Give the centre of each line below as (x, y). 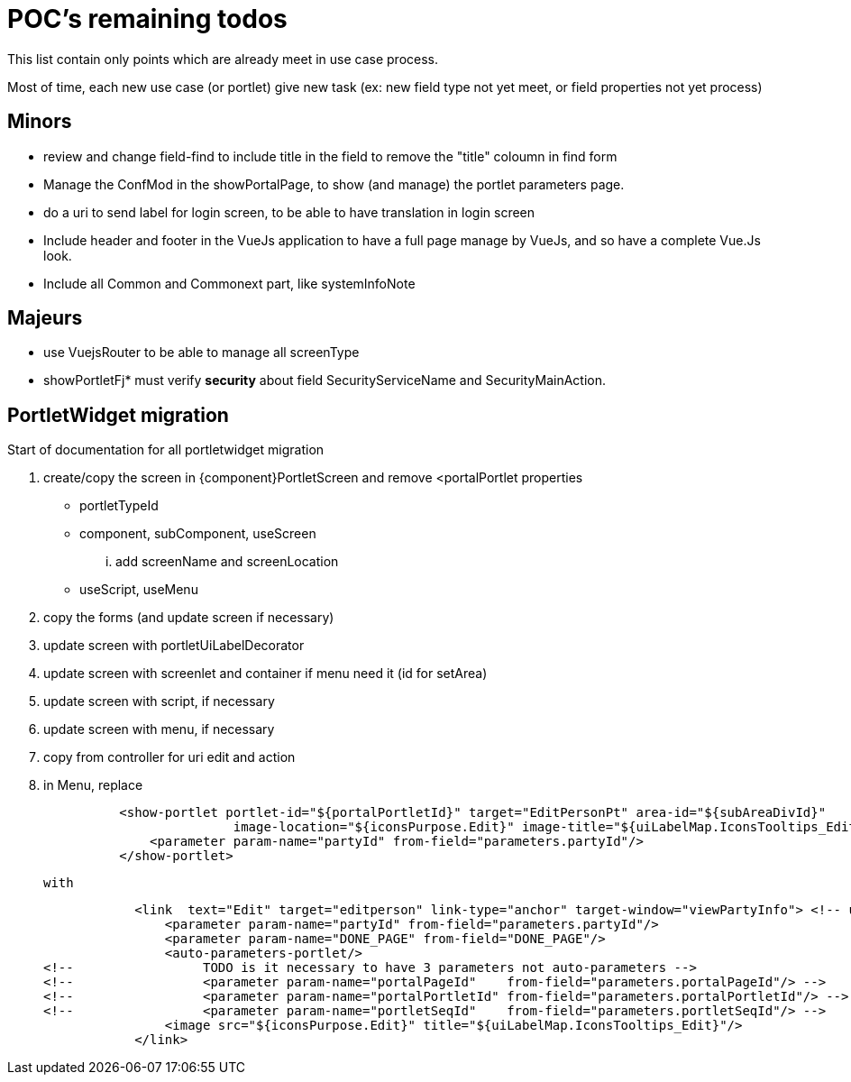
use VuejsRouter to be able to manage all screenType (201, 353)
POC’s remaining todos (147, 19)
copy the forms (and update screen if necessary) (189, 618)
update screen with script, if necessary (159, 701)
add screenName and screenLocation (227, 562)
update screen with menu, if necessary (159, 729)
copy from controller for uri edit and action (169, 757)
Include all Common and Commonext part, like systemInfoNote (229, 283)
